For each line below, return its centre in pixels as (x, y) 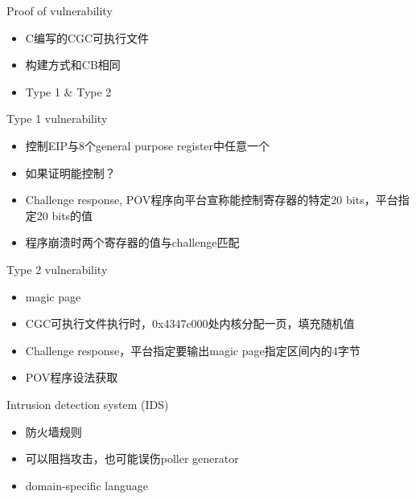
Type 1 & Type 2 (68, 91)
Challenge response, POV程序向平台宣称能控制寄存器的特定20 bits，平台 (212, 200)
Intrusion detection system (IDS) (88, 404)
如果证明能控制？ (70, 172)
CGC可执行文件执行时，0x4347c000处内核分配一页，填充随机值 (190, 323)
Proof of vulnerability (60, 10)
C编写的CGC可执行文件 (87, 37)
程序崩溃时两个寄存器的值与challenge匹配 (132, 242)
